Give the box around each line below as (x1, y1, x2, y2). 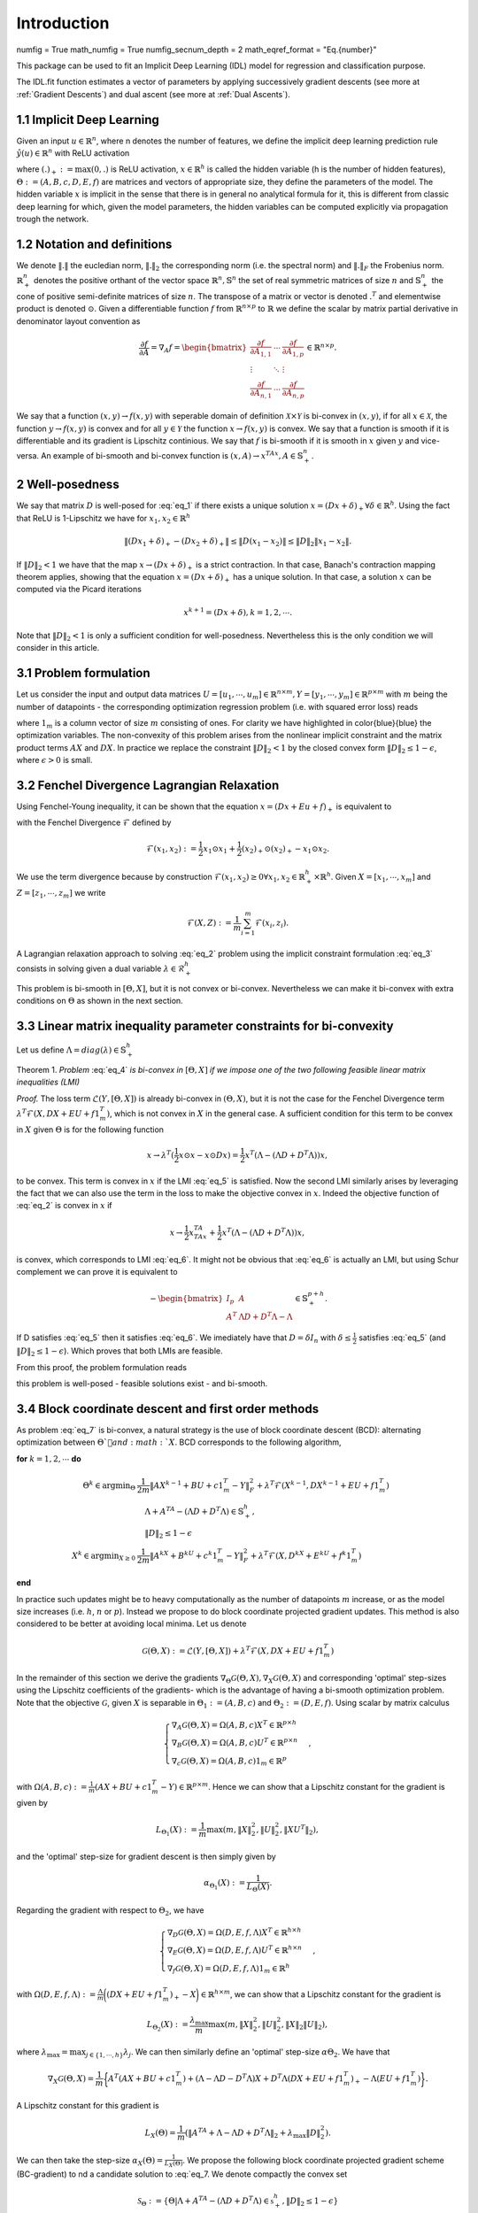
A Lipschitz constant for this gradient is (16, 2101, 159, 2111)
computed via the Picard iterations (16, 584, 142, 595)
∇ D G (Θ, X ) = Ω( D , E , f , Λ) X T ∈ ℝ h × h (166, 1926, 302, 1939)
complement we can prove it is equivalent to (16, 1267, 178, 1277)
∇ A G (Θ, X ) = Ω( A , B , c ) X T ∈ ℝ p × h (171, 1718, 297, 1732)
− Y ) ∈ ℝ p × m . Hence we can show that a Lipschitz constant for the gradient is (160, 1780, 446, 1792)
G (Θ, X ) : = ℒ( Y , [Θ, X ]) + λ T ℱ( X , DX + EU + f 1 (142, 1644, 325, 1655)
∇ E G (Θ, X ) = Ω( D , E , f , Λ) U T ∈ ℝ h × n (166, 1944, 303, 1957)
